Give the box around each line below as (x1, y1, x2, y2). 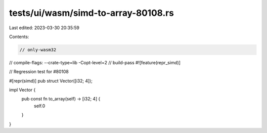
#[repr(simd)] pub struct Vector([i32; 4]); (9, 78, 92, 84)
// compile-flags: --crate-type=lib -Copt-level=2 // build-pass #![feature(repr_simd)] (9, 59, 180, 65)
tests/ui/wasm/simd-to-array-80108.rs (9, 7, 174, 18)
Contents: (9, 34, 29, 40)
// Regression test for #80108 (9, 69, 69, 75)
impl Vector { (9, 87, 36, 93)
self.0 (34, 103, 45, 109)
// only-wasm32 (19, 47, 56, 52)
